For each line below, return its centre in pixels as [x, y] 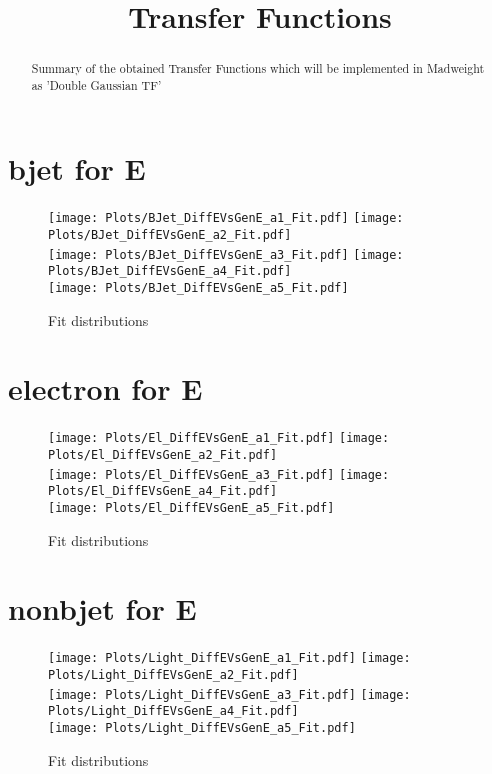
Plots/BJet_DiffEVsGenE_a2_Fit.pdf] [170, 235]
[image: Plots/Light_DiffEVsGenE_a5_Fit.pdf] [202, 728]
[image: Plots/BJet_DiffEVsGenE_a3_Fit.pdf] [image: [226, 254]
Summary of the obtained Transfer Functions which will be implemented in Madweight [258, 68]
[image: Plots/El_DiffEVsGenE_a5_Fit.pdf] [191, 508]
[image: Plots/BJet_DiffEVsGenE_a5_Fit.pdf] [198, 288]
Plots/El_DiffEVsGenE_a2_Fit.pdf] [163, 455]
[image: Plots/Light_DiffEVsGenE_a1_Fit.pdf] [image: [229, 658]
